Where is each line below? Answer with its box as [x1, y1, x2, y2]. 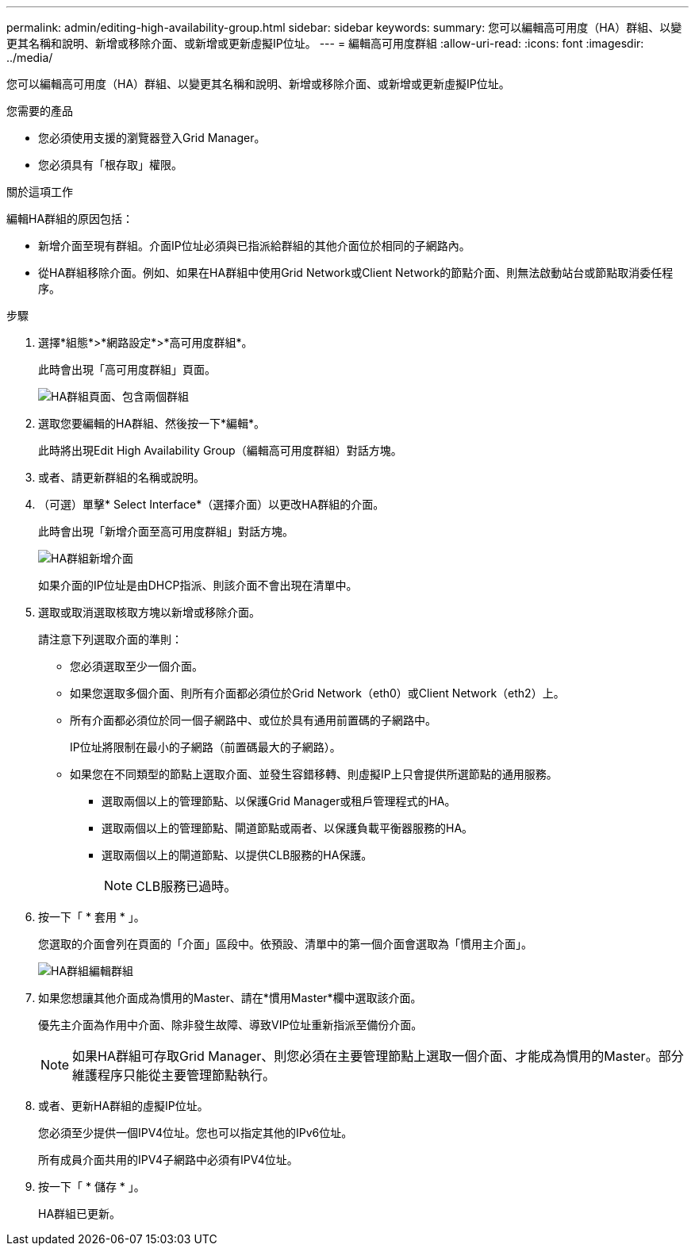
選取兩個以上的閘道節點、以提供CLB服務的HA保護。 [102, 848, 373, 862]
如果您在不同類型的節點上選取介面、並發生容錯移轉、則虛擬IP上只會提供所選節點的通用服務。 [70, 767, 558, 781]
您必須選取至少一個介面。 [70, 659, 203, 673]
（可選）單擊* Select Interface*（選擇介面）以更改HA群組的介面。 [38, 497, 385, 511]
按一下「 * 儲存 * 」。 [38, 1180, 145, 1193]
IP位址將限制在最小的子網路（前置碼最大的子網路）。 [70, 740, 341, 754]
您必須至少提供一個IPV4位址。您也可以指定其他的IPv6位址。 [38, 1126, 353, 1139]
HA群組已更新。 [38, 1207, 121, 1220]
